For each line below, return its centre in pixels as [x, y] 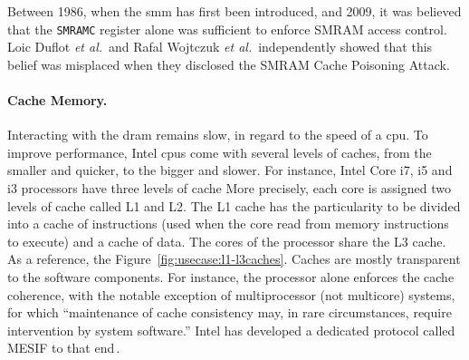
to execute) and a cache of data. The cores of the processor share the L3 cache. [227, 241]
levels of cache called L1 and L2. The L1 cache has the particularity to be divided [234, 205]
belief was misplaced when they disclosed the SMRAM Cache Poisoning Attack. [229, 64]
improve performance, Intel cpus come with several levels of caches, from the [220, 152]
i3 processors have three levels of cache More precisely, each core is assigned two [229, 188]
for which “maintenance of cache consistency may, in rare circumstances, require [230, 312]
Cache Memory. [57, 100]
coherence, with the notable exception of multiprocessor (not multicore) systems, [231, 294]
